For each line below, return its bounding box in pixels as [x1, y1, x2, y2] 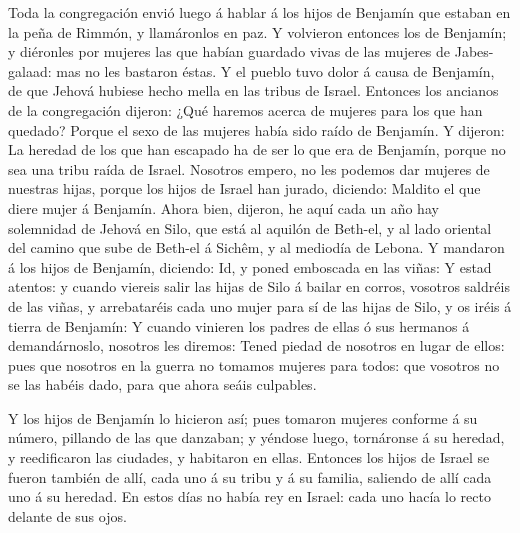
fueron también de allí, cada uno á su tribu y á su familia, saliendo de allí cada [8, 466, 492, 487]
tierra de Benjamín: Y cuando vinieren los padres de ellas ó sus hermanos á [8, 315, 470, 336]
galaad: [8, 60, 52, 81]
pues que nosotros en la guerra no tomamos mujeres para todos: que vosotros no [8, 354, 500, 375]
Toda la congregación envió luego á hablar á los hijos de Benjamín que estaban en [8, 2, 511, 22]
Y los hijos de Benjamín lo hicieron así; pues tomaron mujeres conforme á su [8, 407, 478, 428]
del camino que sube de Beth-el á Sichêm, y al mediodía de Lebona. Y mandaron [8, 237, 505, 258]
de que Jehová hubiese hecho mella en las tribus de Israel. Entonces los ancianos [8, 80, 499, 101]
